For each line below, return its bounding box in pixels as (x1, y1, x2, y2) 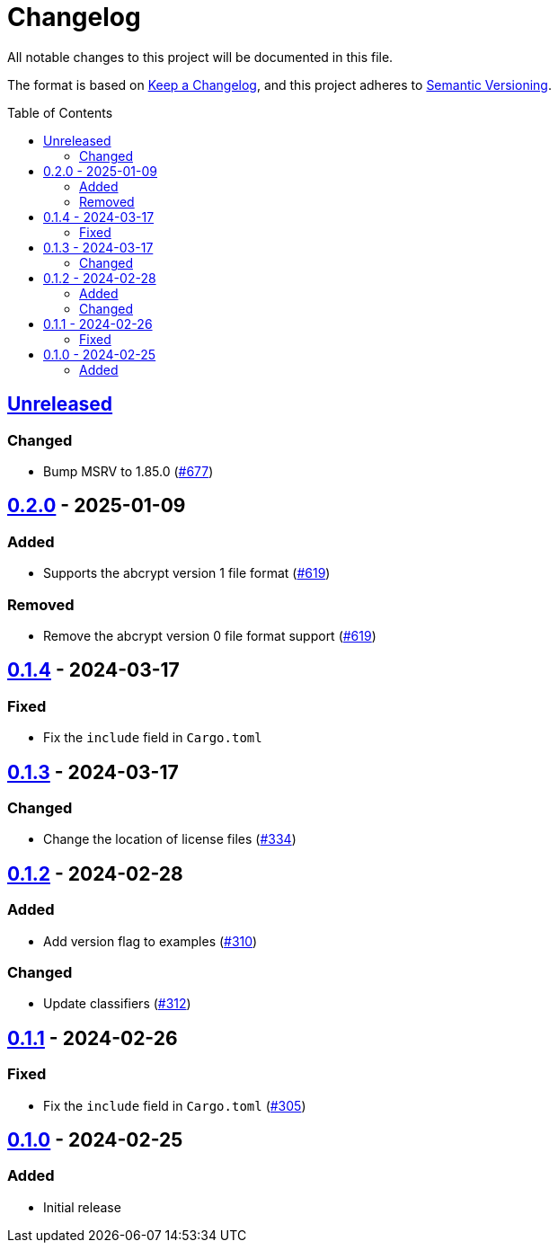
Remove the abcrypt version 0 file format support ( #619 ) (43, 627, 376, 643)
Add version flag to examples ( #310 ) (43, 933, 258, 949)
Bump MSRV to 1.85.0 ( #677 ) (43, 463, 214, 479)
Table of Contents (7, 104, 113, 120)
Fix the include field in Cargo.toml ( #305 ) (43, 1097, 306, 1113)
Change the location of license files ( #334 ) (43, 831, 297, 847)
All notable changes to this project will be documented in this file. (7, 49, 394, 65)
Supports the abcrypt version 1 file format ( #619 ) (43, 565, 331, 581)
